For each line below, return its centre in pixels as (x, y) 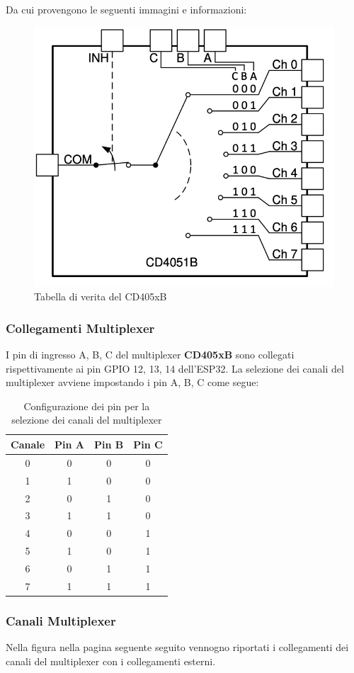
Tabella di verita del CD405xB (101, 296)
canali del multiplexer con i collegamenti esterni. (111, 661)
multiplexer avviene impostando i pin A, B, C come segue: (132, 382)
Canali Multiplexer (61, 620)
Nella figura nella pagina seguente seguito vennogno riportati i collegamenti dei (177, 647)
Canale (28, 444)
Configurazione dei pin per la (87, 406)
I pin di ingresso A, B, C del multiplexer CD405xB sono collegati (150, 355)
